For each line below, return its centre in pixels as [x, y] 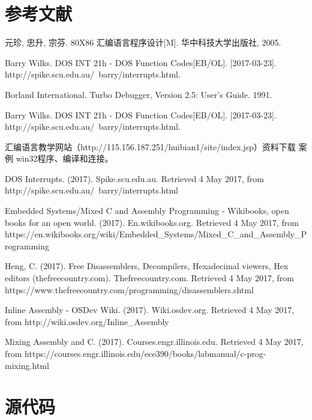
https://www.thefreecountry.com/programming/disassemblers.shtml [129, 289]
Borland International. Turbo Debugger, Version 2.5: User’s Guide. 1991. [139, 94]
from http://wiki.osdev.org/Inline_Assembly [87, 321]
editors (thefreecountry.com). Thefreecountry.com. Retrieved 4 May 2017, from [149, 278]
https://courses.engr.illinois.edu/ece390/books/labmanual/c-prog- [145, 353]
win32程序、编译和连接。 [64, 158]
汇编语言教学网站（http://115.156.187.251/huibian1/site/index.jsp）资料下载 [150, 146]
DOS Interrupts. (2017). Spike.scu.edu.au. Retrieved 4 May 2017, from [135, 178]
